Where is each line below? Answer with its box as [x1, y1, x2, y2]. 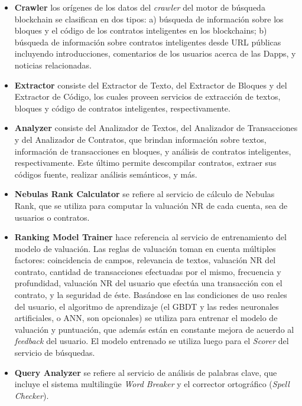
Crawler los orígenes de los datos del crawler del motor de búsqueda [14, 1, 265, 13]
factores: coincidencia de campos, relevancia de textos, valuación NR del [14, 254, 276, 266]
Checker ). [14, 389, 49, 401]
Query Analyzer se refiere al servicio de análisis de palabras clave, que [14, 366, 277, 378]
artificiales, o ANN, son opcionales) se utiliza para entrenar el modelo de [14, 312, 278, 324]
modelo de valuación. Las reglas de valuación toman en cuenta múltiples [14, 242, 276, 254]
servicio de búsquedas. [14, 346, 95, 359]
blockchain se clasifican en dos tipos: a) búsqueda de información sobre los [14, 12, 284, 25]
